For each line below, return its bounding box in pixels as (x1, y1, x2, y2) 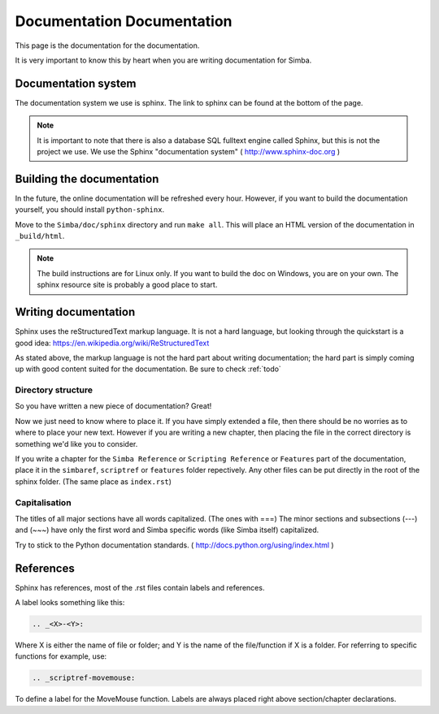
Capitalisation (15, 496, 72, 508)
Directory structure (15, 384, 93, 396)
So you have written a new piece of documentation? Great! (15, 401, 212, 411)
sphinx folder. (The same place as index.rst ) (15, 476, 172, 487)
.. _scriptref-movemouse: (32, 673, 136, 682)
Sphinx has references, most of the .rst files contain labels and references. (15, 582, 265, 592)
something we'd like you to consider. (15, 439, 138, 448)
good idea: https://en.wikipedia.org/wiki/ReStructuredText (15, 338, 210, 348)
